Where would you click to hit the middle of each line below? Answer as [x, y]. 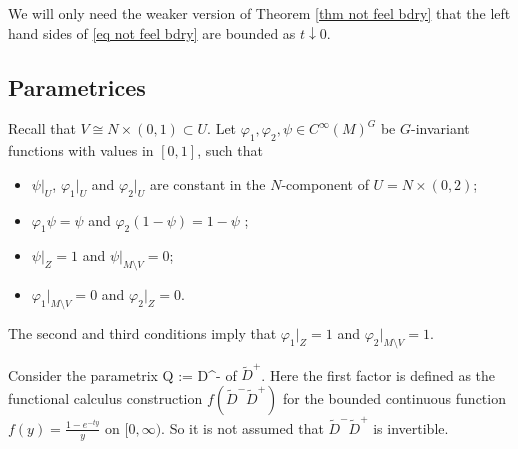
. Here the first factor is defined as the [378, 374]
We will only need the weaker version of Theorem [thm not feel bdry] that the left [259, 13]
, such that [230, 150]
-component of [325, 183]
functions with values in [81, 150]
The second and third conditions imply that [142, 332]
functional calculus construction [105, 398]
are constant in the [207, 183]
